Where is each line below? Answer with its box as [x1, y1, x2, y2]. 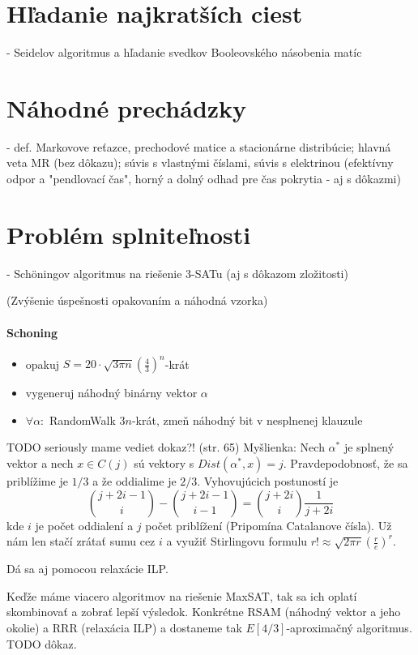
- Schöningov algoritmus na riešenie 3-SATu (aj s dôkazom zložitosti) [6, 264, 348, 281]
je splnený [343, 439, 395, 456]
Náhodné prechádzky [6, 91, 247, 124]
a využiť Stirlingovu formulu [166, 533, 308, 550]
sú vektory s [134, 455, 194, 472]
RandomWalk [49, 411, 116, 428]
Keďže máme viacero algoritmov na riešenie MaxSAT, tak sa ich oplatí [6, 587, 357, 604]
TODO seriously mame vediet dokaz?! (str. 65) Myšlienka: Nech [6, 439, 325, 456]
